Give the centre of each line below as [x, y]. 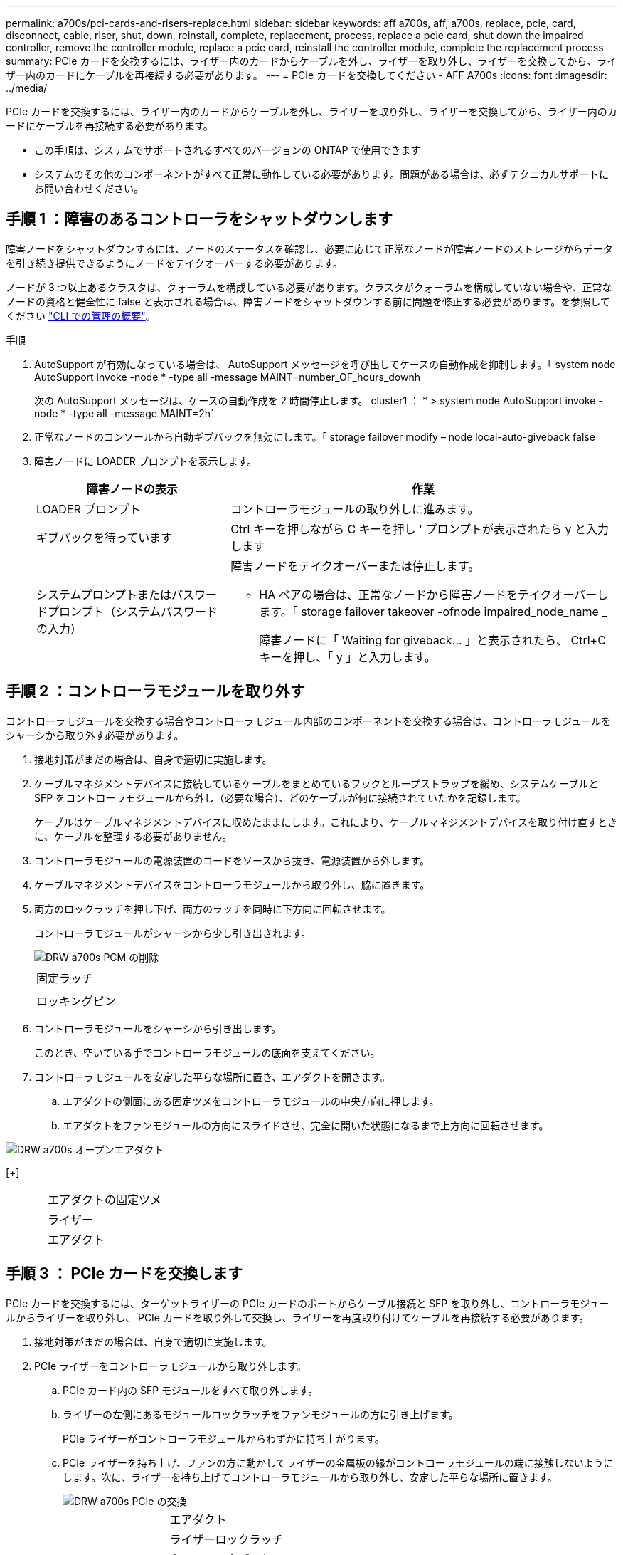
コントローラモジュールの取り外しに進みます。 [355, 509]
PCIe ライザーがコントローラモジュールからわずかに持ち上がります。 [224, 1438]
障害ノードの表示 [132, 489]
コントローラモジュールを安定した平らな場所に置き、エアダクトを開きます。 [212, 1077]
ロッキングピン [76, 1001]
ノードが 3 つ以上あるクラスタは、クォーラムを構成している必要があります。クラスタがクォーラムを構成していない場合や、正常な [309, 287]
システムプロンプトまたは [104, 594]
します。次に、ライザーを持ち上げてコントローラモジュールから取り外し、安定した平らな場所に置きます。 [310, 1477]
